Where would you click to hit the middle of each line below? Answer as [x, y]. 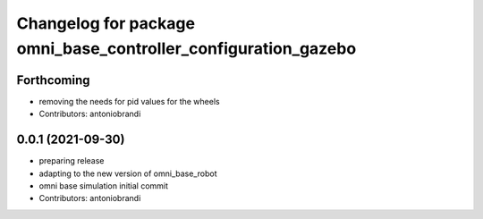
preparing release [72, 161]
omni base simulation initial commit [104, 185]
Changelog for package [106, 23]
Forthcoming [53, 80]
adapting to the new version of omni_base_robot [128, 173]
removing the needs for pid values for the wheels [129, 101]
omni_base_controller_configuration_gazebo [186, 48]
